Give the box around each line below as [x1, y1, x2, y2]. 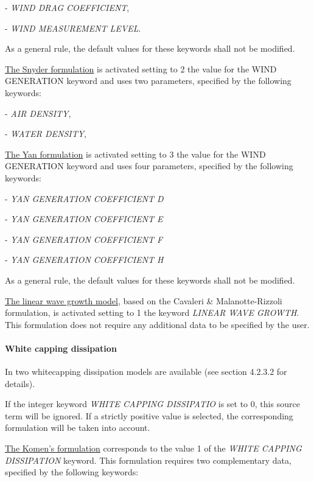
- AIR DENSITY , [5, 107, 71, 119]
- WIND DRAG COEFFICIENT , [5, 1, 130, 13]
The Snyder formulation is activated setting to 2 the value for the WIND [5, 62, 277, 75]
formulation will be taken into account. [5, 421, 150, 434]
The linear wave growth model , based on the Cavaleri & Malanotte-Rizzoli [5, 294, 282, 307]
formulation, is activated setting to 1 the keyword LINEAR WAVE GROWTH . [5, 306, 299, 319]
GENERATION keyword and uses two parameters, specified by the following [5, 74, 291, 87]
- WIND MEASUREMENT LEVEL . [5, 21, 141, 34]
